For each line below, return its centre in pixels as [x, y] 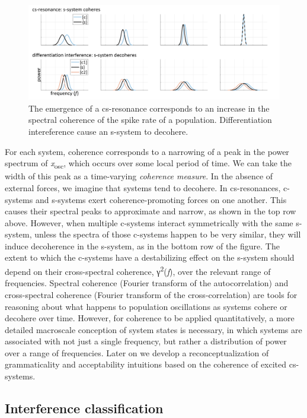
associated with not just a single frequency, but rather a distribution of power [146, 341]
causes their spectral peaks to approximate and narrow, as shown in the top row [151, 211]
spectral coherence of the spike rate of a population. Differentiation [150, 120]
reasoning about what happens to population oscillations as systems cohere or [146, 306]
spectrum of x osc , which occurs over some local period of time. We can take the [148, 164]
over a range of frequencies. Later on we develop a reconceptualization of [137, 352]
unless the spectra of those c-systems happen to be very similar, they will [168, 234]
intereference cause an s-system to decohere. [108, 132]
